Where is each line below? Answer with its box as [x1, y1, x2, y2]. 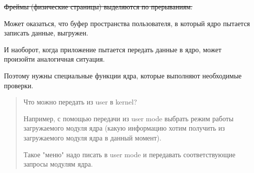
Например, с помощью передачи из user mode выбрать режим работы [23, 113, 234, 123]
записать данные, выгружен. [4, 28, 88, 38]
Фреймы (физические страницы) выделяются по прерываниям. [4, 1, 193, 11]
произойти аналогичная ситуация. [4, 54, 105, 64]
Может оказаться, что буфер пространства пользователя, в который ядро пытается [4, 18, 250, 28]
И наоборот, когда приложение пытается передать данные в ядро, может [4, 44, 221, 54]
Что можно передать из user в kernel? [23, 97, 137, 107]
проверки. [4, 80, 34, 90]
